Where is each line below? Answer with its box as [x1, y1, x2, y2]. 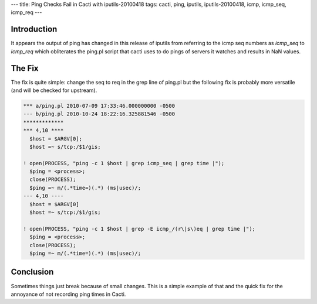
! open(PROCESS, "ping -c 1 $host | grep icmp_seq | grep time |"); [23, 160, 225, 166]
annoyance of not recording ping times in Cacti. [11, 291, 126, 298]
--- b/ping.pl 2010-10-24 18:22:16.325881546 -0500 [23, 111, 176, 117]
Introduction [11, 24, 58, 35]
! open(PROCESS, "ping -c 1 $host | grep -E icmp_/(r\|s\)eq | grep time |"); [23, 226, 255, 232]
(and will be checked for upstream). [11, 87, 97, 94]
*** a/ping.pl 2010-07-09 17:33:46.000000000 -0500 [23, 103, 176, 109]
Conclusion [11, 267, 54, 277]
